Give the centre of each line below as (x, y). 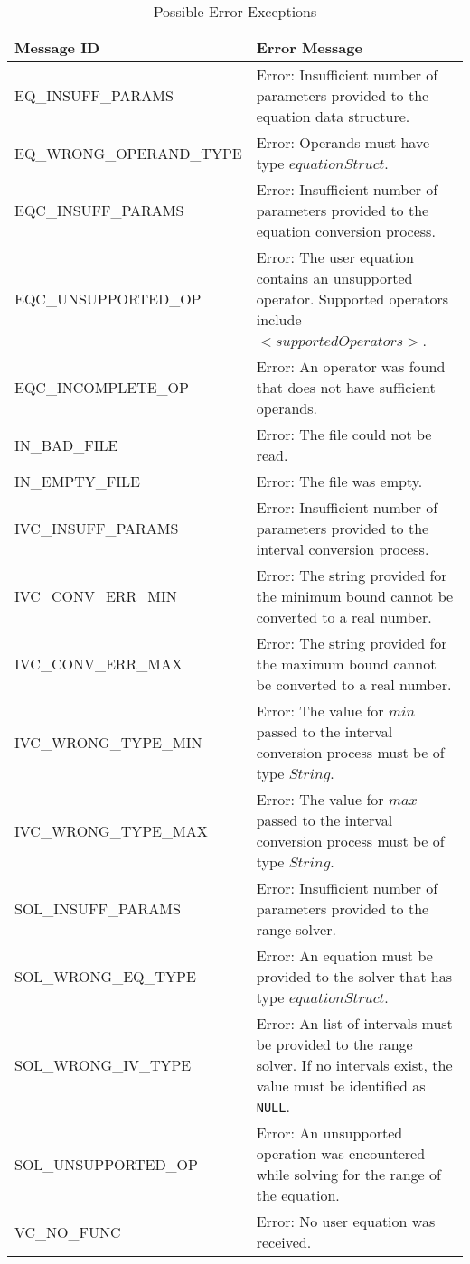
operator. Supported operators (352, 299)
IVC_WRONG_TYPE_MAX (111, 830)
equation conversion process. (346, 231)
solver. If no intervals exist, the (354, 1065)
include (279, 319)
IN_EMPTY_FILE (77, 481)
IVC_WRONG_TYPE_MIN (108, 742)
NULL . (273, 1106)
